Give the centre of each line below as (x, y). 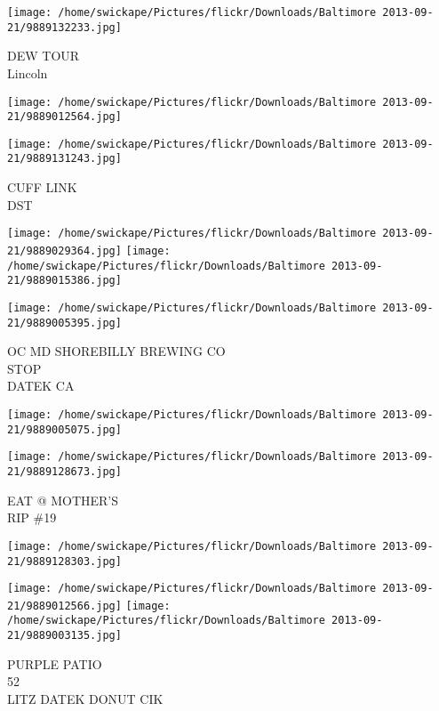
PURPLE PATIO (55, 663)
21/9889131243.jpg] (64, 159)
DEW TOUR (44, 56)
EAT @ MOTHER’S (63, 500)
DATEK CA (41, 386)
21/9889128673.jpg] (64, 472)
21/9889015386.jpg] (64, 281)
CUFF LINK (42, 187)
